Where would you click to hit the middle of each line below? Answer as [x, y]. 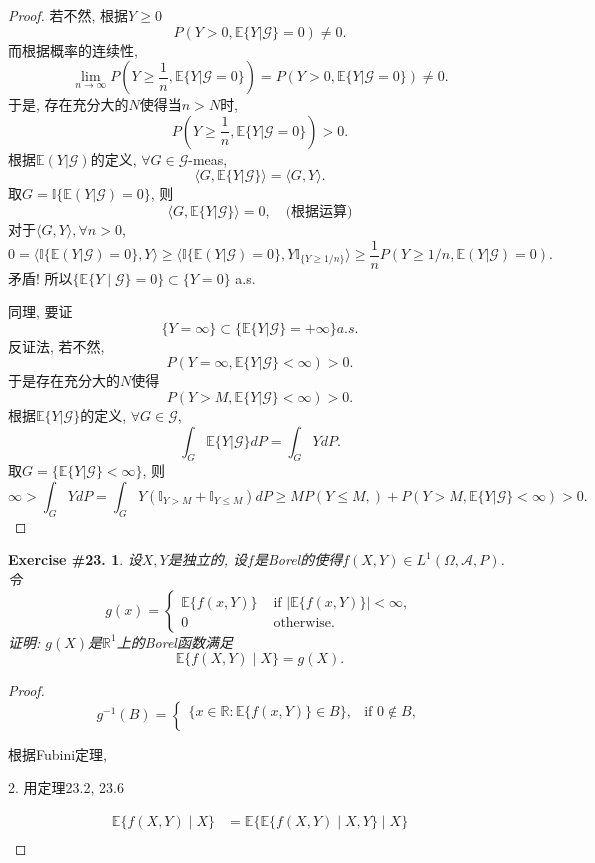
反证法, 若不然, [56, 345]
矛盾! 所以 [40, 277]
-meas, [208, 158]
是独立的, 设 [207, 559]
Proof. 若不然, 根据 [68, 15]
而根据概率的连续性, [73, 49]
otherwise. [304, 622]
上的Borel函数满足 [174, 641]
